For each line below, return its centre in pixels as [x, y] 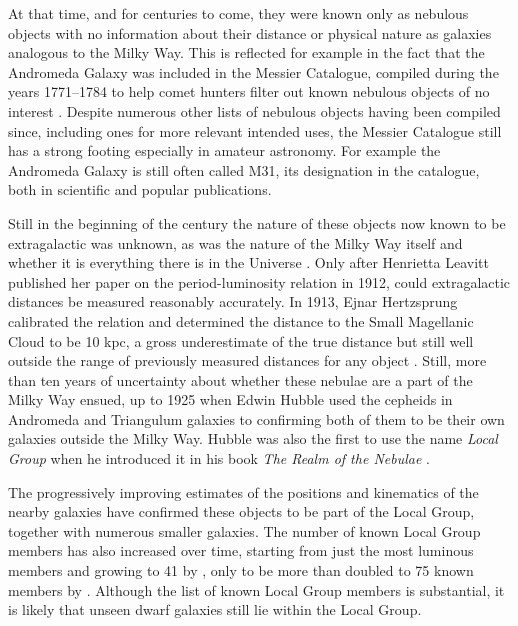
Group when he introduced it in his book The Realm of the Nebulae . [219, 458]
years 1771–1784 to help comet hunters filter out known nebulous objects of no [249, 91]
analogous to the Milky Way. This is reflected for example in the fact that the [246, 52]
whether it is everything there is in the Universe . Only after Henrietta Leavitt [248, 262]
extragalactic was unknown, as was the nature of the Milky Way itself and [235, 242]
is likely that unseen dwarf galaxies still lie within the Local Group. [215, 609]
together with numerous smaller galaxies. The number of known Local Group [244, 530]
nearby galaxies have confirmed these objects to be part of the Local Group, [241, 511]
